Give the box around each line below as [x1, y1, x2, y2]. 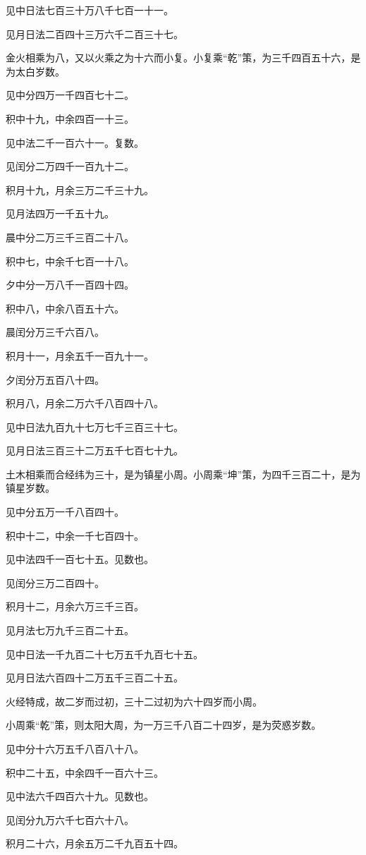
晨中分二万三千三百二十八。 [6, 229, 134, 244]
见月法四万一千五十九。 [6, 206, 114, 221]
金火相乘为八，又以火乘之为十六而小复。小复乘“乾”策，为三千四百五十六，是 [6, 50, 361, 65]
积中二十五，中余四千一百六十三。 [6, 765, 164, 780]
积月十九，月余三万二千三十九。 [6, 182, 154, 197]
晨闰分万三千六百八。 [6, 325, 104, 339]
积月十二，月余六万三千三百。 [6, 599, 144, 614]
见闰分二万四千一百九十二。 [6, 159, 134, 174]
